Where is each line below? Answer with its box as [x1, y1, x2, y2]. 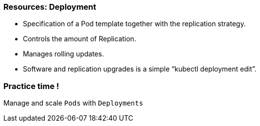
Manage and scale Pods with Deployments [3, 99, 143, 108]
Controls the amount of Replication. [23, 35, 136, 43]
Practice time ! [3, 81, 59, 91]
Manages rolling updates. [23, 50, 104, 58]
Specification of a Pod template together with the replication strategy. [23, 19, 246, 28]
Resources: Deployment [3, 2, 96, 12]
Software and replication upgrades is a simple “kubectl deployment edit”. [23, 65, 257, 73]
